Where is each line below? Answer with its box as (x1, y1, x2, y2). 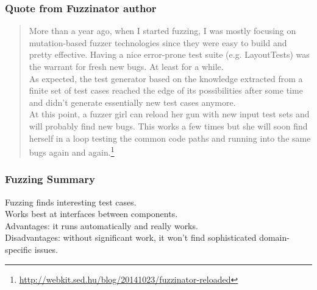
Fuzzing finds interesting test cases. (5, 195, 137, 208)
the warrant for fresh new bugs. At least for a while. (29, 60, 224, 72)
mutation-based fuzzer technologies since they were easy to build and (29, 36, 287, 49)
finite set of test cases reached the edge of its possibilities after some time (29, 84, 303, 97)
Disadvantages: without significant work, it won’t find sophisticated (5, 231, 257, 244)
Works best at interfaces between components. (5, 207, 178, 220)
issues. (34, 243, 59, 255)
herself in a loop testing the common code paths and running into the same (29, 131, 311, 144)
